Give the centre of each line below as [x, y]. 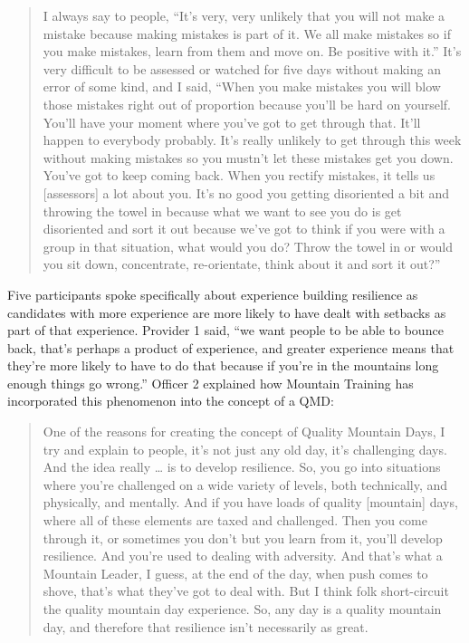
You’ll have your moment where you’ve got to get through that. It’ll [232, 122]
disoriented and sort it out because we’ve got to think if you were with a [244, 229]
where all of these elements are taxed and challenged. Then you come [235, 520]
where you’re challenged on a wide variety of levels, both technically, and [245, 484]
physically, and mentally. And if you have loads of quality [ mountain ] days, [250, 502]
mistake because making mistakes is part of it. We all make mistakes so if [247, 33]
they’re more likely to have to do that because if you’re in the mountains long [223, 365]
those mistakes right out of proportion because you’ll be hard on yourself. [247, 104]
